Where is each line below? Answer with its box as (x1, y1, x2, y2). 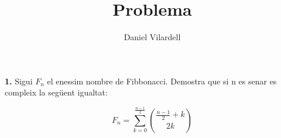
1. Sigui (5, 75, 33, 87)
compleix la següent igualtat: (5, 86, 108, 98)
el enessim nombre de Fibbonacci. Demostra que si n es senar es (47, 75, 277, 87)
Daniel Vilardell (124, 31, 181, 43)
